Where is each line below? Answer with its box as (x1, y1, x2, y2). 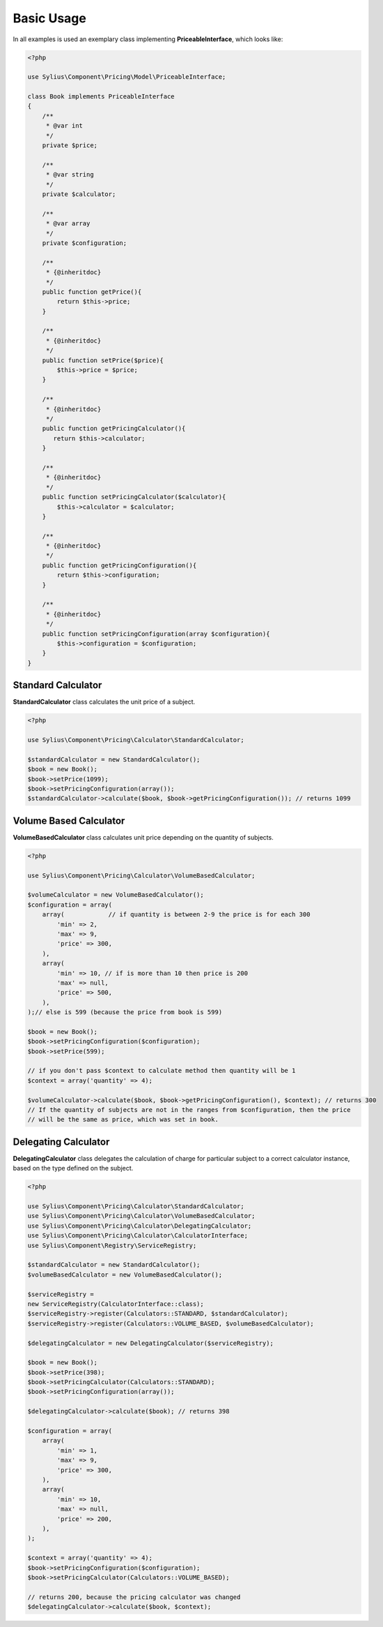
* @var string (45, 171, 94, 179)
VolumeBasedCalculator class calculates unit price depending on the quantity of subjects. (13, 833, 274, 841)
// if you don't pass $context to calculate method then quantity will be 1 (27, 1067, 296, 1075)
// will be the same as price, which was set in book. (27, 1115, 219, 1124)
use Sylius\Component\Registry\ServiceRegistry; (27, 1241, 197, 1249)
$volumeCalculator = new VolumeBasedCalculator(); (27, 891, 205, 899)
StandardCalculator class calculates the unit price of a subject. (13, 698, 196, 706)
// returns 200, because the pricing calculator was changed (27, 1593, 241, 1601)
